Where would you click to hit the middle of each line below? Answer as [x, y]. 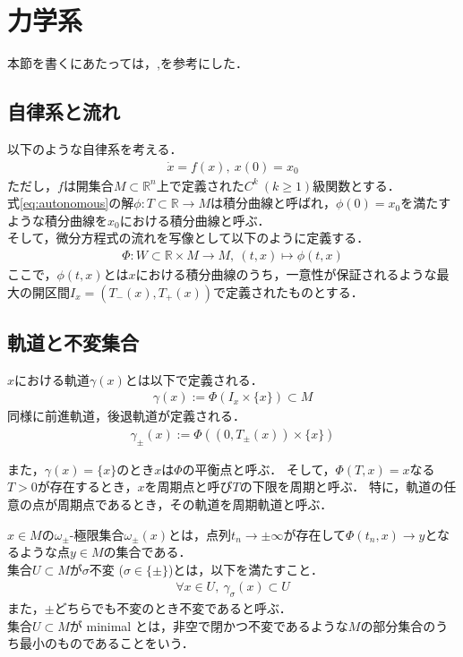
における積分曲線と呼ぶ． [195, 220]
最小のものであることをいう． [107, 643]
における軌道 [52, 379]
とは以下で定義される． [194, 379]
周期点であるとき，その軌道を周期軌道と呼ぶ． [195, 503]
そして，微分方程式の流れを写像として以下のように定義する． [189, 238]
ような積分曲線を [57, 220]
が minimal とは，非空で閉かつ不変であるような [209, 625]
